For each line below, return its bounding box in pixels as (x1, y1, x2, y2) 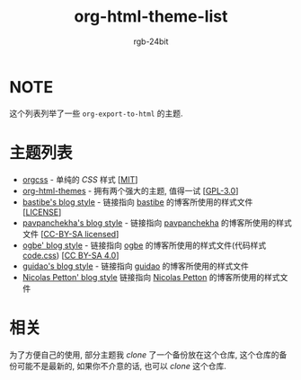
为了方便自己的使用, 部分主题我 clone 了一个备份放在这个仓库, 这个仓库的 (9, 349, 279, 360)
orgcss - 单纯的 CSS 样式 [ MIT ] (22, 173, 138, 185)
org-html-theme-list (74, 6, 228, 27)
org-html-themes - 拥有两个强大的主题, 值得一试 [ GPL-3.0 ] (22, 185, 239, 196)
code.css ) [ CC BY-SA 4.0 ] (22, 250, 120, 261)
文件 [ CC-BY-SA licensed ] (22, 228, 120, 239)
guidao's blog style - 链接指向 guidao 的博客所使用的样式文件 (22, 261, 250, 271)
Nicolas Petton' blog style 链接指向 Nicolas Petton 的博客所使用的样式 (22, 271, 280, 282)
